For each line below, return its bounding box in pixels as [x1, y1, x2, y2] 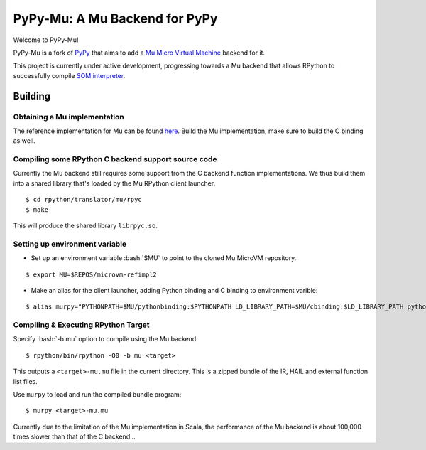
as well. [13, 136, 35, 145]
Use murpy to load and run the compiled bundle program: [13, 390, 182, 398]
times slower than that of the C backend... [13, 432, 136, 441]
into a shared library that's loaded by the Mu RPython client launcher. [13, 178, 216, 188]
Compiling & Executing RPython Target [13, 320, 150, 330]
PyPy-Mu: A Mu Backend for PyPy [13, 11, 218, 26]
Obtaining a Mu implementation [13, 112, 124, 122]
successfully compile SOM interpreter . [13, 71, 126, 80]
